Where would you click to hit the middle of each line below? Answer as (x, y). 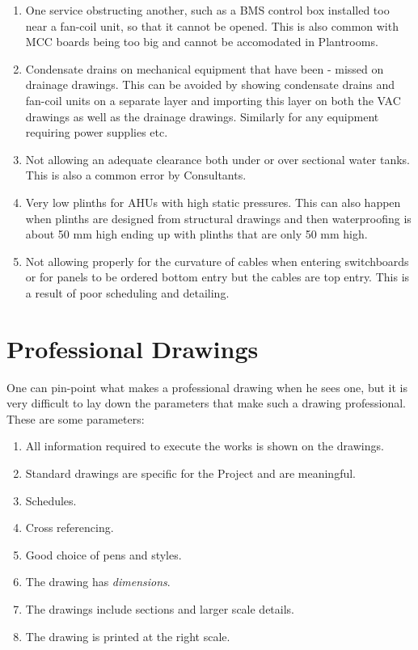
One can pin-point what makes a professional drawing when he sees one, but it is (207, 387)
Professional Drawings (133, 348)
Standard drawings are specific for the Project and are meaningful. (190, 473)
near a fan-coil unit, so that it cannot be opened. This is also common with (212, 25)
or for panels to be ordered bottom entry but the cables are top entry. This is (217, 277)
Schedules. (51, 500)
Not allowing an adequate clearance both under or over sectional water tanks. (217, 159)
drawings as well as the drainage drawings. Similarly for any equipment (202, 116)
